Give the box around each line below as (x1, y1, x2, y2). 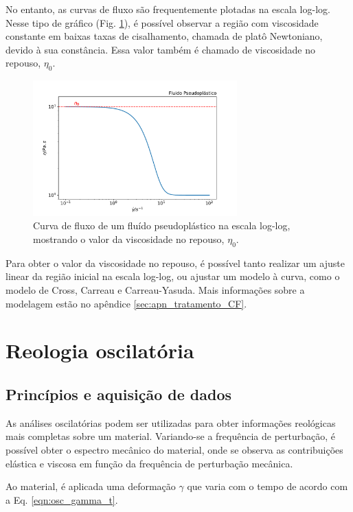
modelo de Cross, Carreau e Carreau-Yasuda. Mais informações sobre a (5, 283, 305, 296)
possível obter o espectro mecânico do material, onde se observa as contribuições (5, 442, 343, 456)
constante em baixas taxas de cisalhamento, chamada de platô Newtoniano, (5, 29, 323, 43)
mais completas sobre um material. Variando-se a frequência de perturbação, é (5, 429, 336, 443)
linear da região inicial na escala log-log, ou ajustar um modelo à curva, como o (5, 269, 340, 283)
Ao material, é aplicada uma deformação (5, 479, 176, 493)
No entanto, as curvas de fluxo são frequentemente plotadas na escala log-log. (5, 2, 330, 16)
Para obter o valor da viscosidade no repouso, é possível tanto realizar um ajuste (5, 255, 345, 270)
